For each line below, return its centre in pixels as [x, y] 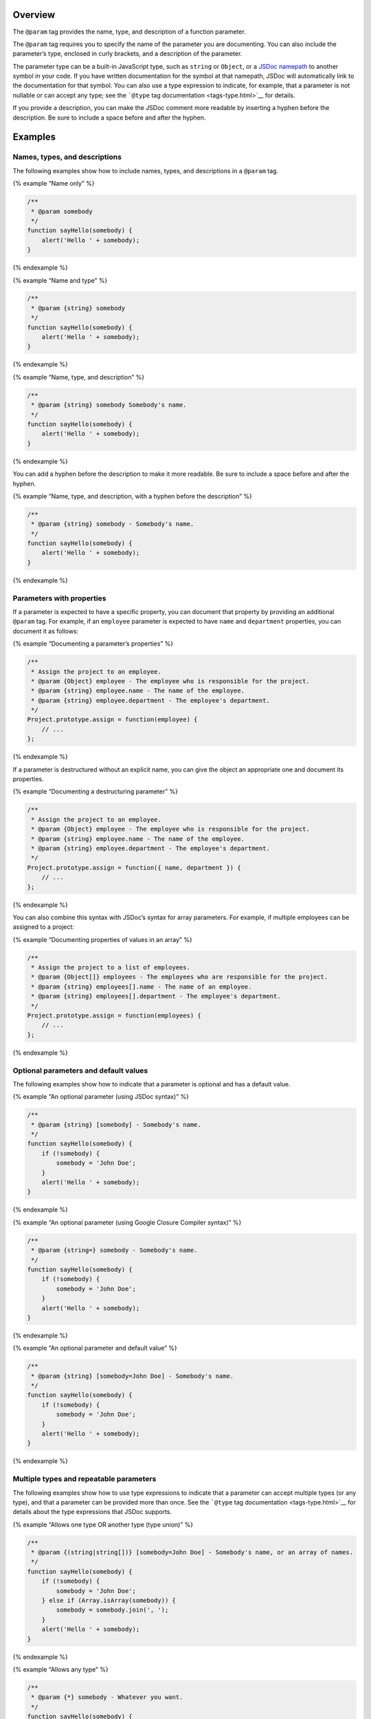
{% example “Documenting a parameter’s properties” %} [93, 644]
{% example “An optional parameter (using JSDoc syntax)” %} [101, 1097]
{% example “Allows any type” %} [61, 1669]
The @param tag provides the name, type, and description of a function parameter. [130, 32]
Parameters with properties [59, 598]
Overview [34, 15]
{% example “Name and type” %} [60, 280]
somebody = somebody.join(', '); [112, 1610]
